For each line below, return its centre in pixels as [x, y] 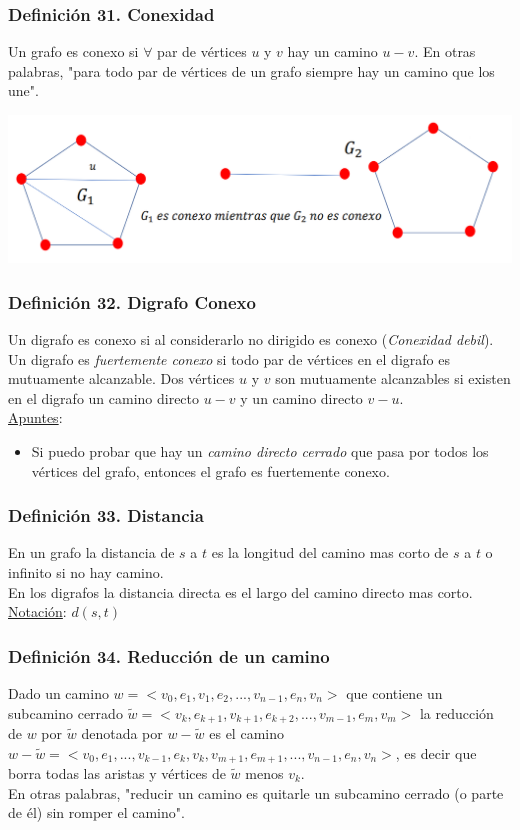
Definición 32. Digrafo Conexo [132, 301]
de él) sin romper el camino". [96, 812]
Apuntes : [35, 417]
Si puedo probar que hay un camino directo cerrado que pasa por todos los [260, 450]
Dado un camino [58, 692]
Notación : [37, 611]
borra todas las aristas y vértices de [117, 773]
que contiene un [394, 692]
